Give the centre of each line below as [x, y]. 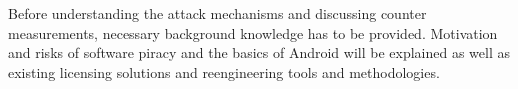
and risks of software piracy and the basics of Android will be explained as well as [259, 52]
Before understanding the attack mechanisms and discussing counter [217, 13]
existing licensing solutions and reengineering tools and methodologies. [224, 71]
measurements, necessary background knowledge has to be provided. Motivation [253, 32]
